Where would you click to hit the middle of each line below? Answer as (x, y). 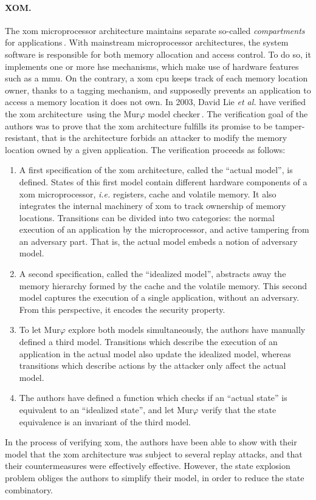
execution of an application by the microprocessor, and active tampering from (164, 229)
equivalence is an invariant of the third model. (105, 421)
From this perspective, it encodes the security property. (122, 309)
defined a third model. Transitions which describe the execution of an (148, 342)
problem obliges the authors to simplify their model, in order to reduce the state (155, 477)
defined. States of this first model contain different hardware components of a (163, 181)
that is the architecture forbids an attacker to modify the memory (164, 138)
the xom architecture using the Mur (72, 113)
